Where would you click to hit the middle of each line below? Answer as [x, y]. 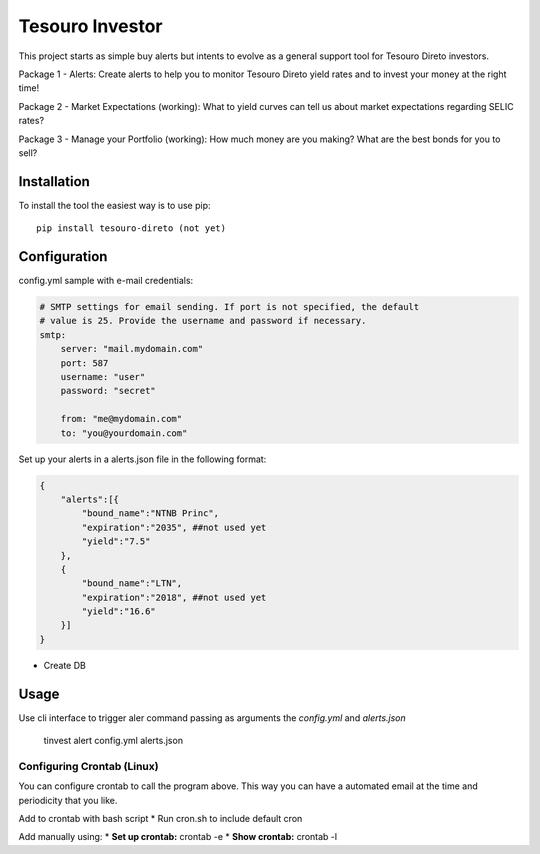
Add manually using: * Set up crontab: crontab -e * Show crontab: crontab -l [178, 837]
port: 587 [84, 363]
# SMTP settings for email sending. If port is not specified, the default [229, 307]
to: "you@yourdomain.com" [124, 433]
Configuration [63, 256]
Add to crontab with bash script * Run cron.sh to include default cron [160, 819]
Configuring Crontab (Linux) [88, 766]
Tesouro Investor [91, 26]
